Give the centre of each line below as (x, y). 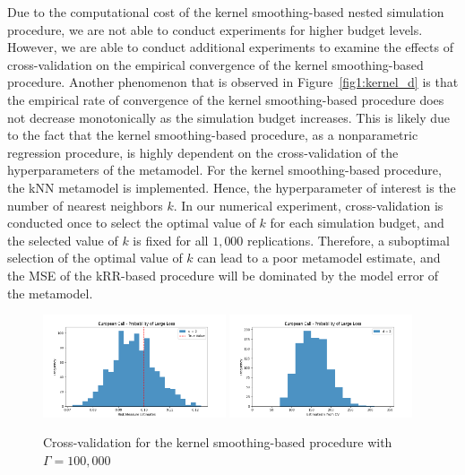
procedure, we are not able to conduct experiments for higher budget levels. (215, 29)
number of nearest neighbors (85, 205)
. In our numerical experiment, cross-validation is (308, 205)
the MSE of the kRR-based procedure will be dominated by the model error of (223, 275)
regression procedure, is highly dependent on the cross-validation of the (203, 152)
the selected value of (63, 240)
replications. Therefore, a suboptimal (349, 240)
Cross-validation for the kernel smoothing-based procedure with (218, 442)
